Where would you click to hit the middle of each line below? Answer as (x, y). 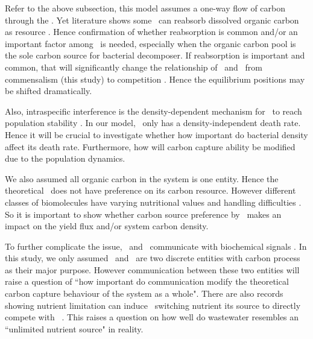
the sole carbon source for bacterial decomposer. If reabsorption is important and (155, 55)
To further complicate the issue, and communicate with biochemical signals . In (156, 246)
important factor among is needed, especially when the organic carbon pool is (150, 43)
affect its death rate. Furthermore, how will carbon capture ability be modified (150, 146)
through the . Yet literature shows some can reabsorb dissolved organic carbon (152, 20)
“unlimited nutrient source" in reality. (74, 328)
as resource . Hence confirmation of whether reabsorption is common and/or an (151, 32)
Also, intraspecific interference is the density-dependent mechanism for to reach (153, 111)
